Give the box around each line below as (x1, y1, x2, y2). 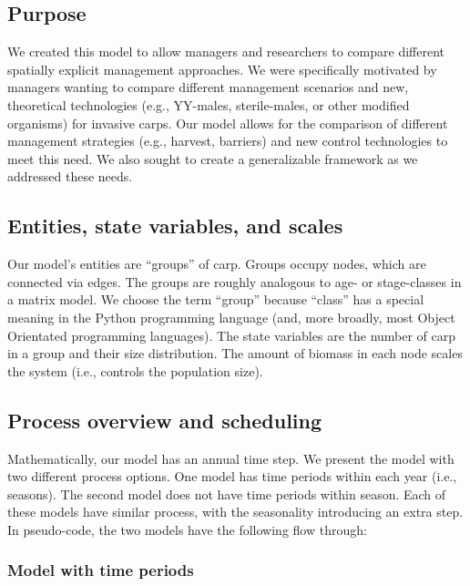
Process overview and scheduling (7, 406, 322, 434)
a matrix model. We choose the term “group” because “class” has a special (7, 290, 424, 309)
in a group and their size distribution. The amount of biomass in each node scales (7, 344, 463, 363)
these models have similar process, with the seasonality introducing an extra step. (7, 502, 464, 521)
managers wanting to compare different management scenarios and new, (7, 77, 409, 97)
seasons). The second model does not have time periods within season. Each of (7, 484, 446, 503)
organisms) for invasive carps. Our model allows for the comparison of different (7, 113, 448, 132)
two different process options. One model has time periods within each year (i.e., (7, 467, 457, 486)
